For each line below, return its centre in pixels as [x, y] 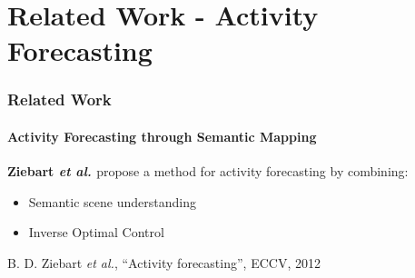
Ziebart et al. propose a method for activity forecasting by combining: [208, 171]
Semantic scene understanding [112, 201]
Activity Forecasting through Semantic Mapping [162, 136]
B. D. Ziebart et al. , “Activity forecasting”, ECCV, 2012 [164, 262]
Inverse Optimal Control [96, 232]
